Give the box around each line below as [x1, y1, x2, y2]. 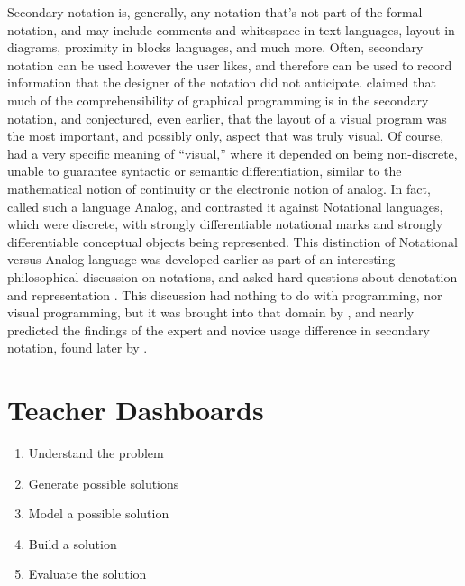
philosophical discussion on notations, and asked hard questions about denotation [7, 267, 458, 286]
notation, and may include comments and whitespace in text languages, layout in [7, 20, 455, 39]
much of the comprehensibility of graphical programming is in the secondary [7, 90, 429, 109]
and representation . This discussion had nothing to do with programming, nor [7, 285, 442, 304]
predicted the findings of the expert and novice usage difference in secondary [7, 320, 430, 339]
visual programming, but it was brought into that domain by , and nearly [7, 303, 415, 322]
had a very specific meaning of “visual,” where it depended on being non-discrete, [7, 143, 458, 162]
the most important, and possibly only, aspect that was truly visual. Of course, [7, 126, 444, 145]
